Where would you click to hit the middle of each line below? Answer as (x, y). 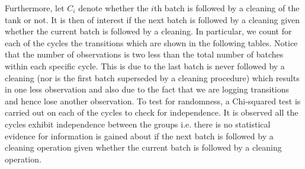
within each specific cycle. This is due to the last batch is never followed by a (145, 66)
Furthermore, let (35, 8)
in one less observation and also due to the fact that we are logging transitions (147, 89)
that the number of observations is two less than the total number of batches (144, 54)
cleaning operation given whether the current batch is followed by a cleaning (143, 147)
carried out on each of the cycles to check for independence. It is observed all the (152, 112)
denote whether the (113, 8)
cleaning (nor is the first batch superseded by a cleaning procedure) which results (152, 77)
